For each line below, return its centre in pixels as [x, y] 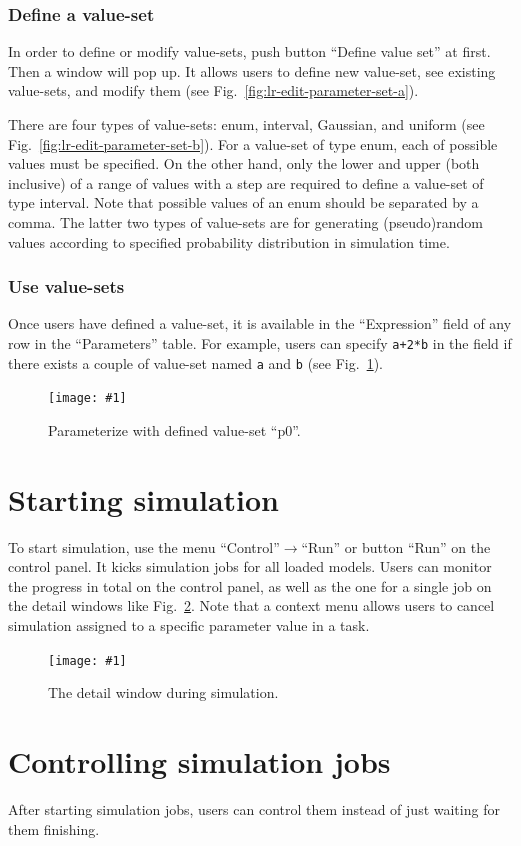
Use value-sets [66, 286]
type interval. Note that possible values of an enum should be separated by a [243, 202]
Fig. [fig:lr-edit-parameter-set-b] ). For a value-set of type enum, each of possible [253, 143]
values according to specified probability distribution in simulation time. [229, 241]
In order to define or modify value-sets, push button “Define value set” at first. [249, 51]
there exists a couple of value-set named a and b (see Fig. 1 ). [195, 362]
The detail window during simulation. [163, 692]
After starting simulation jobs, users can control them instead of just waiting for [254, 809]
